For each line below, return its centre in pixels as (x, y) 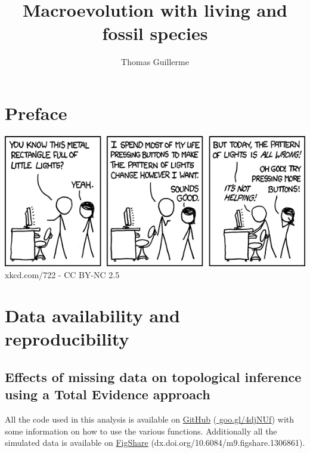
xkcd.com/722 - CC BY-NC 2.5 (62, 274)
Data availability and (92, 315)
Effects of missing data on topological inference (153, 377)
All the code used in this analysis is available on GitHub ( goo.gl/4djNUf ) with (150, 419)
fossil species (155, 33)
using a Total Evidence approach (108, 394)
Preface (36, 113)
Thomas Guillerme (155, 62)
